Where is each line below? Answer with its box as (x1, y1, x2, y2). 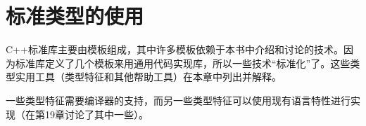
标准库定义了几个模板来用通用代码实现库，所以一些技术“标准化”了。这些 (15, 55, 351, 70)
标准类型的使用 (6, 1, 144, 30)
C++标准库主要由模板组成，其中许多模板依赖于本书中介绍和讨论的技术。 (6, 42, 343, 57)
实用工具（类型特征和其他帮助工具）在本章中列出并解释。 (15, 69, 282, 84)
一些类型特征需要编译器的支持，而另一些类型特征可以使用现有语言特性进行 (6, 92, 351, 107)
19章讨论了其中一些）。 (44, 106, 149, 121)
